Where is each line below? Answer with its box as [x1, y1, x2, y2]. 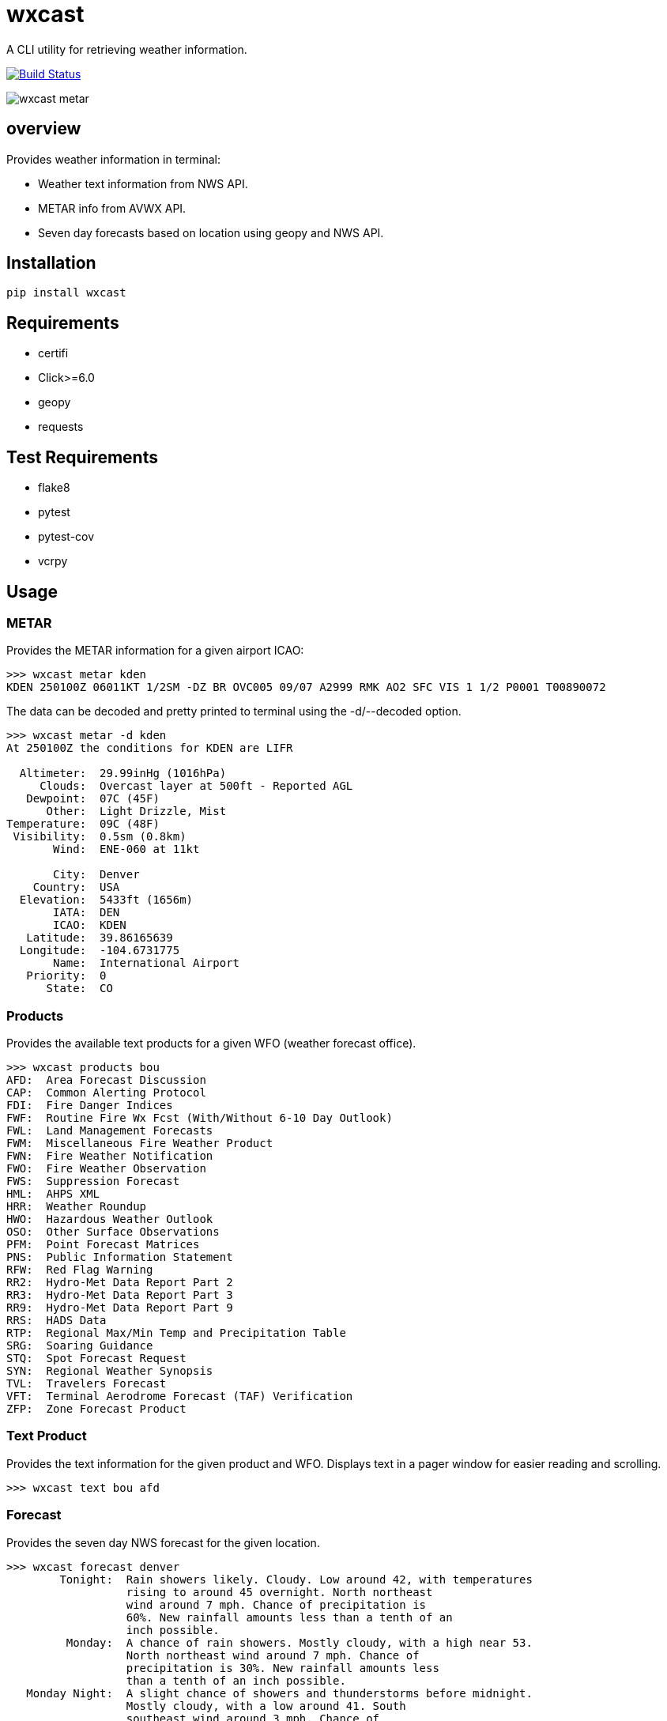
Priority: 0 [26, 969, 107, 983]
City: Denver [53, 868, 140, 881]
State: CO [46, 982, 113, 995]
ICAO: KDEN [53, 919, 126, 932]
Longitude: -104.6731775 [19, 944, 180, 957]
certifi [38, 346, 69, 360]
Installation [6, 253, 96, 274]
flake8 [38, 481, 70, 495]
